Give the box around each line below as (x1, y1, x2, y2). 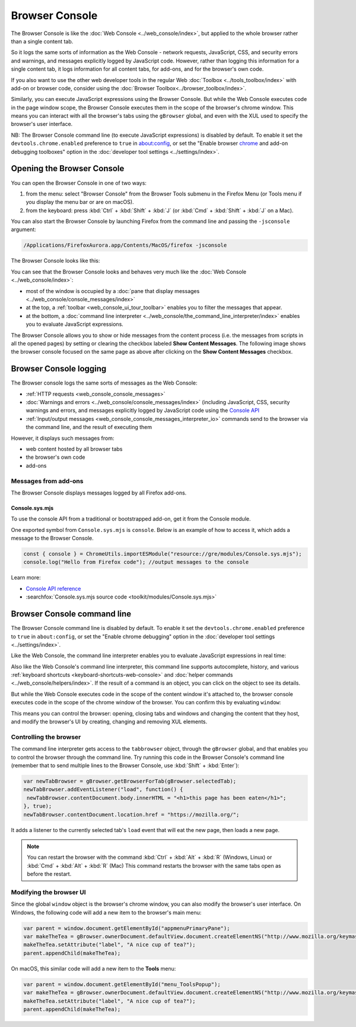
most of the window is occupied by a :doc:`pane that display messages (26, 287, 200, 294)
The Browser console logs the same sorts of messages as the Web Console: (11, 379, 198, 386)
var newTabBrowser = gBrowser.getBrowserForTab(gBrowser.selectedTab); (23, 777, 237, 785)
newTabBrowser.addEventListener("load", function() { (23, 786, 183, 793)
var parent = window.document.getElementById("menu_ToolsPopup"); (23, 981, 221, 988)
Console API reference (26, 585, 81, 592)
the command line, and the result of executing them (26, 424, 152, 431)
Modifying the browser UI (11, 888, 86, 896)
